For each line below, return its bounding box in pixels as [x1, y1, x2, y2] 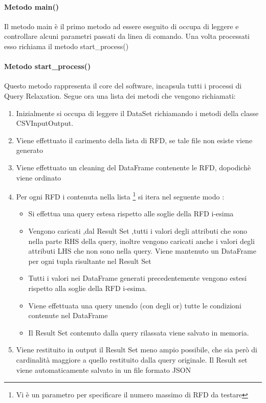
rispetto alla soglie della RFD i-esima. [28, 282, 147, 293]
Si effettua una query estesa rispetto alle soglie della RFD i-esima [28, 208, 234, 219]
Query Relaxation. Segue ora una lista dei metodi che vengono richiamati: [4, 90, 236, 101]
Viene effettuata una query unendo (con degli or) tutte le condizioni [28, 300, 241, 310]
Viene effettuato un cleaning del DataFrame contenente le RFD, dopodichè [16, 162, 251, 172]
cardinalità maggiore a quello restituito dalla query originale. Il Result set [16, 354, 248, 365]
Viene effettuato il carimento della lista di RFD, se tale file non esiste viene [16, 135, 253, 145]
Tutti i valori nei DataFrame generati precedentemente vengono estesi [28, 273, 247, 283]
